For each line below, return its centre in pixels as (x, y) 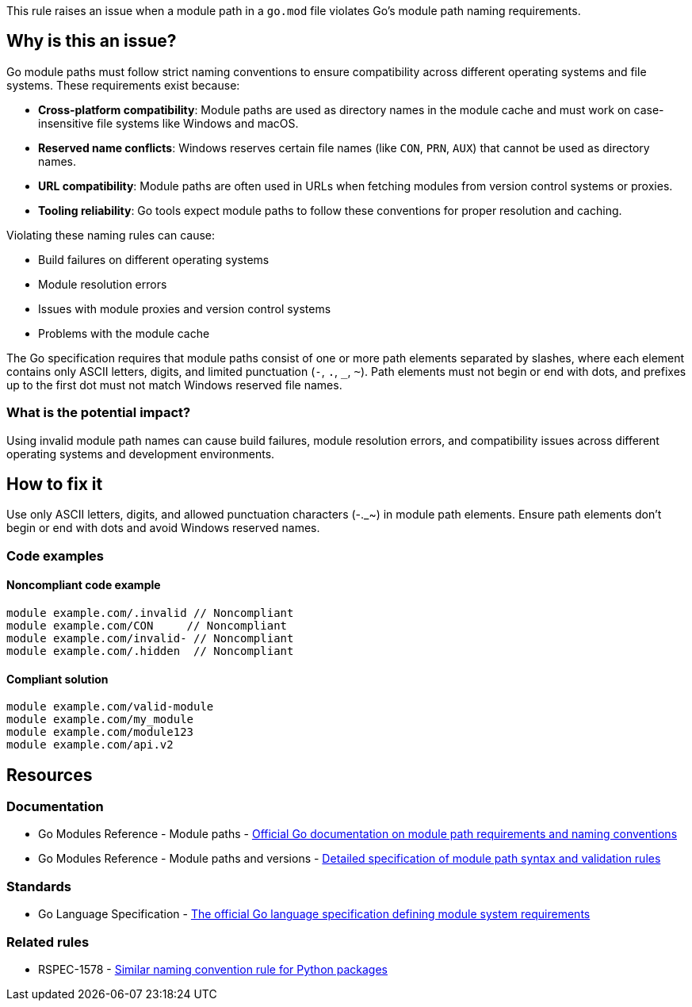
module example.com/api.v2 (90, 745)
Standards (39, 886)
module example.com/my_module (100, 720)
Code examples (55, 555)
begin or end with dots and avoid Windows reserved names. (163, 528)
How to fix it (55, 484)
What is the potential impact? (99, 413)
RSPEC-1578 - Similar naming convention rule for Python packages (213, 969)
